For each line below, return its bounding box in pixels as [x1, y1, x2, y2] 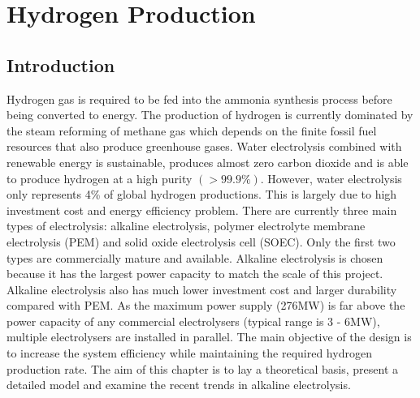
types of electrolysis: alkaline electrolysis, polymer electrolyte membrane [6, 217, 366, 234]
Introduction [6, 52, 115, 77]
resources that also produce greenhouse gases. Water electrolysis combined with [6, 138, 402, 155]
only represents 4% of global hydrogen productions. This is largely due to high [6, 186, 397, 203]
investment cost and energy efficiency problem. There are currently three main [6, 201, 397, 218]
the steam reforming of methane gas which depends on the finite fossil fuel [6, 122, 377, 139]
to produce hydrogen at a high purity [6, 169, 193, 186]
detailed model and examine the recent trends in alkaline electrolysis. [6, 376, 351, 393]
